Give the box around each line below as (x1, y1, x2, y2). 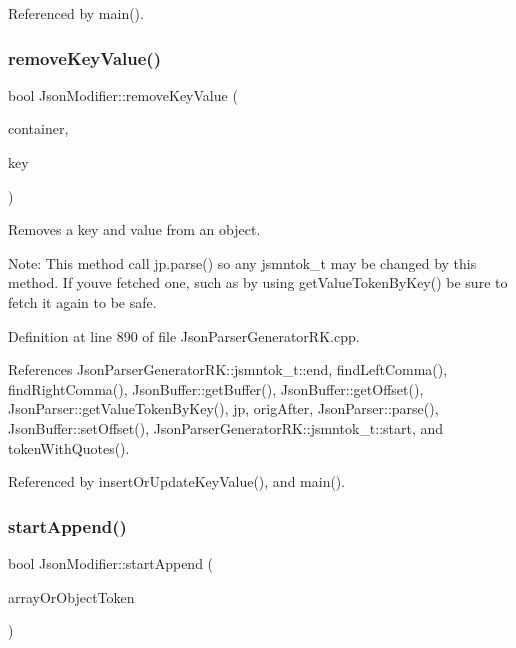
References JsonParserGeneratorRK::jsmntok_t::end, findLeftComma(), (8, 359, 448, 380)
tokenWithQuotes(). (8, 437, 130, 458)
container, (8, 118, 69, 139)
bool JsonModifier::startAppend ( (8, 552, 214, 573)
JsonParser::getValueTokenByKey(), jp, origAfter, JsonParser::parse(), (8, 398, 439, 419)
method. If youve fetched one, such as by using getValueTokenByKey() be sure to (8, 272, 508, 293)
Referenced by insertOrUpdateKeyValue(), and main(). (8, 471, 346, 492)
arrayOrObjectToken (8, 586, 135, 607)
